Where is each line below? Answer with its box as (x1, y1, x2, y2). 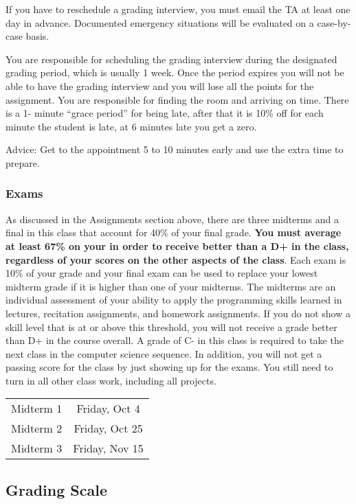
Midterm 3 (11, 440, 63, 457)
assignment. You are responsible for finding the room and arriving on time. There (5, 92, 349, 106)
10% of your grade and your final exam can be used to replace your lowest (5, 266, 318, 280)
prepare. (5, 155, 40, 170)
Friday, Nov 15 (73, 440, 144, 457)
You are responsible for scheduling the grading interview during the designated (5, 51, 337, 66)
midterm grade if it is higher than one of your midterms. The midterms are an (5, 279, 336, 293)
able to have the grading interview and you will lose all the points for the (5, 78, 314, 93)
